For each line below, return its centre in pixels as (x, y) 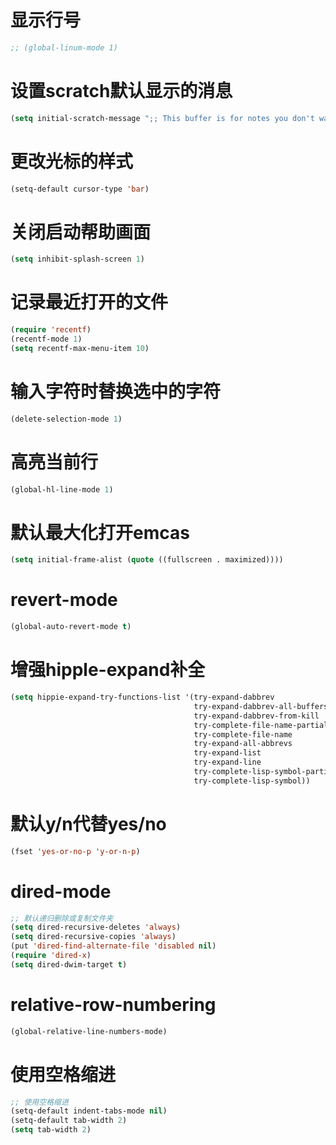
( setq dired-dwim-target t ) (69, 964)
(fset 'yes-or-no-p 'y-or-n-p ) (75, 851)
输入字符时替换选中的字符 (116, 392)
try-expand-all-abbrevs (243, 744)
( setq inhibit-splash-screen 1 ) (77, 259)
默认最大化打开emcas (100, 532)
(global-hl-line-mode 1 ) (62, 489)
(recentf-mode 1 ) (46, 339)
